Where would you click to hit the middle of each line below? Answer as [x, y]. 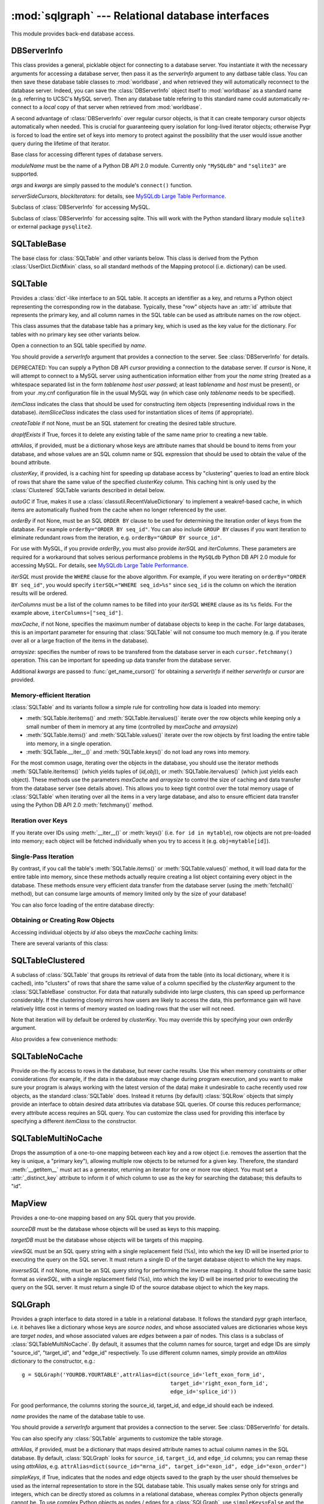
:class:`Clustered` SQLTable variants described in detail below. [88, 490]
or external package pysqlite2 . [52, 227]
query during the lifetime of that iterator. [61, 143]
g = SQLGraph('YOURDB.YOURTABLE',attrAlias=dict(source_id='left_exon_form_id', [144, 1375]
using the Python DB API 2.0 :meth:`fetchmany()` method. [82, 805]
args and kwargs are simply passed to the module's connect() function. [102, 185]
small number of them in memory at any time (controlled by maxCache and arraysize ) [132, 726]
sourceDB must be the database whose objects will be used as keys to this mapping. [116, 1229]
